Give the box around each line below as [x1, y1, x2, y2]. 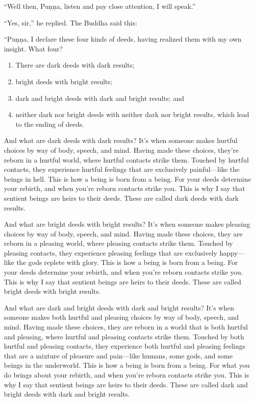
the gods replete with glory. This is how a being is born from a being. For [16, 257, 238, 267]
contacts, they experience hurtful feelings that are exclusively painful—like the [4, 164, 240, 174]
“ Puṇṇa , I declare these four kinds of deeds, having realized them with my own [4, 34, 242, 44]
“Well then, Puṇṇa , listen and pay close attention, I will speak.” [4, 1, 196, 11]
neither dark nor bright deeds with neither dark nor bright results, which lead [15, 109, 250, 119]
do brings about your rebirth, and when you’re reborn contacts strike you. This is [4, 370, 249, 379]
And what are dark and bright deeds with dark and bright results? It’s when [4, 302, 234, 312]
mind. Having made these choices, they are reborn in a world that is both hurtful [4, 322, 248, 332]
